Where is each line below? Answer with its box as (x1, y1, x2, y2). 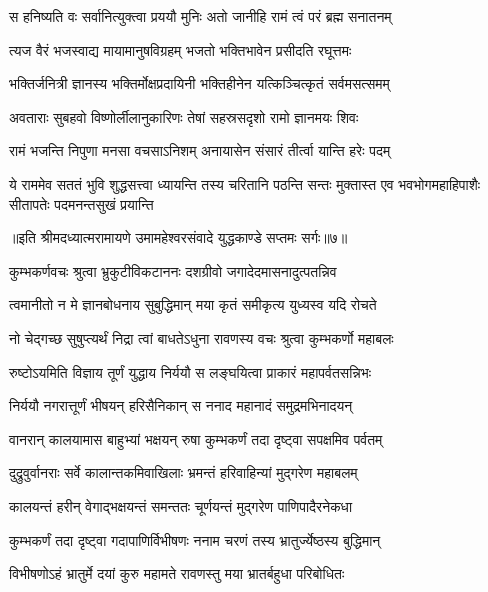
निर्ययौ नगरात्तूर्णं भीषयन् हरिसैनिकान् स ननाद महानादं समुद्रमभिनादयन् (9, 395, 353, 416)
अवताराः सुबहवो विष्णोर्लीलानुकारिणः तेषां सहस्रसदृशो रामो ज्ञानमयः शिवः (9, 106, 359, 127)
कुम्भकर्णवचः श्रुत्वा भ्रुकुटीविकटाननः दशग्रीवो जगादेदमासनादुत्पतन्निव (9, 260, 337, 281)
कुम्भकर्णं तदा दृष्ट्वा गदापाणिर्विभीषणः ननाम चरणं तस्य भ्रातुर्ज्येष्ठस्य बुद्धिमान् (9, 529, 381, 550)
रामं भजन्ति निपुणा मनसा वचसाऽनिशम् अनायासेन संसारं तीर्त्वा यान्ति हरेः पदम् (9, 140, 391, 161)
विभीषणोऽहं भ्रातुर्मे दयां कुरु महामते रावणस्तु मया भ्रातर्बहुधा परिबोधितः (9, 563, 345, 584)
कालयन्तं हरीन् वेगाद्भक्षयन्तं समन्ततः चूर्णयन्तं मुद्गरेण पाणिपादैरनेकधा (9, 495, 353, 516)
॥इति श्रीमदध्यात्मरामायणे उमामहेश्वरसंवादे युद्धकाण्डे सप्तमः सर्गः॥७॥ (9, 227, 348, 248)
